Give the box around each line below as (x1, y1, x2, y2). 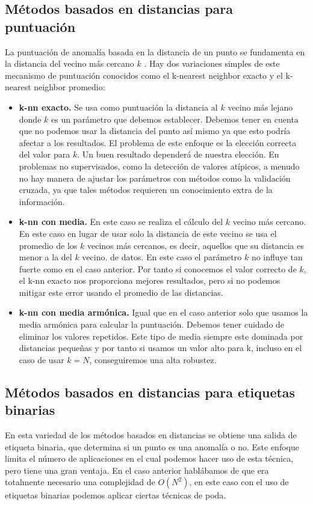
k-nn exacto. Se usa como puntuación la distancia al (19, 100, 218, 113)
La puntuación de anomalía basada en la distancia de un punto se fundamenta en (5, 45, 305, 58)
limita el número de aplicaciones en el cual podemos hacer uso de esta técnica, (5, 452, 294, 465)
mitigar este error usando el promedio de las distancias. (19, 286, 223, 298)
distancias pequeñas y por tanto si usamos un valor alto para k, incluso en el (19, 341, 302, 354)
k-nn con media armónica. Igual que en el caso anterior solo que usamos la (19, 306, 308, 319)
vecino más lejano (228, 100, 293, 113)
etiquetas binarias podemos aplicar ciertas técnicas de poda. (5, 489, 226, 501)
